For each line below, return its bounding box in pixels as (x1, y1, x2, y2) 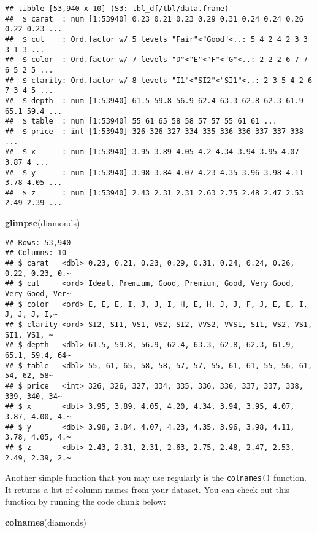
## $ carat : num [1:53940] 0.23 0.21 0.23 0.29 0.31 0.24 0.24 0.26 (5, 14, 304, 23)
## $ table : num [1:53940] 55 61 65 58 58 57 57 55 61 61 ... (5, 117, 277, 126)
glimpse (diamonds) (5, 216, 80, 229)
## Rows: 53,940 (5, 238, 71, 247)
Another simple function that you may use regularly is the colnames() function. (5, 471, 307, 484)
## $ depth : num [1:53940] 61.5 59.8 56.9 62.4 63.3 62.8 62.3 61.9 (5, 96, 304, 105)
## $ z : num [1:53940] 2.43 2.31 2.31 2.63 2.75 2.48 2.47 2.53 (5, 188, 304, 197)
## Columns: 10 (5, 248, 67, 258)
